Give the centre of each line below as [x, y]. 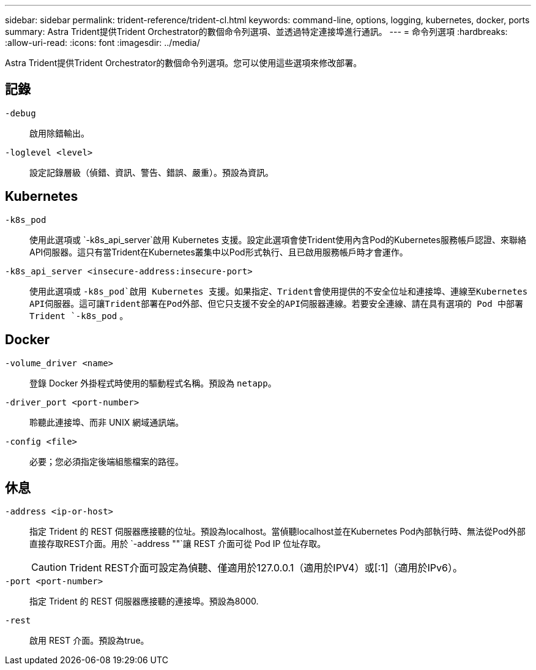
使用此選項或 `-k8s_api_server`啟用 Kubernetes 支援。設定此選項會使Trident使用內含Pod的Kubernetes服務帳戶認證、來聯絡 [278, 239]
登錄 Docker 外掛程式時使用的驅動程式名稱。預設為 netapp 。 [153, 383]
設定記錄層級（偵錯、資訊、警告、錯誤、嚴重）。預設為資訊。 [151, 172]
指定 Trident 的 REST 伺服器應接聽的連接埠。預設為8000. [144, 601]
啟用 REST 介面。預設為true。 [89, 641]
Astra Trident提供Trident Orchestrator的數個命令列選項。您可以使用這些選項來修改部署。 [184, 63]
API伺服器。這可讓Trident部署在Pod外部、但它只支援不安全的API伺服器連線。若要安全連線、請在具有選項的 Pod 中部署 [277, 303]
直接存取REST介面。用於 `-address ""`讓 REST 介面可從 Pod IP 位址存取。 [178, 544]
